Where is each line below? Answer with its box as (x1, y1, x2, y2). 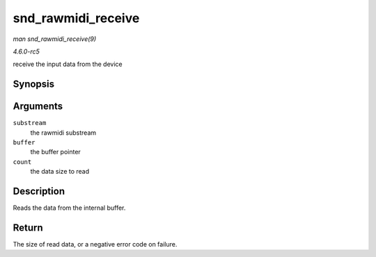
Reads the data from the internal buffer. (13, 204, 126, 212)
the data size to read (30, 167, 90, 176)
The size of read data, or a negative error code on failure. (13, 240, 178, 249)
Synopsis (13, 78, 55, 90)
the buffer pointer (30, 148, 81, 156)
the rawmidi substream (30, 128, 97, 137)
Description (13, 185, 65, 197)
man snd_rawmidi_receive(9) (13, 35, 97, 43)
